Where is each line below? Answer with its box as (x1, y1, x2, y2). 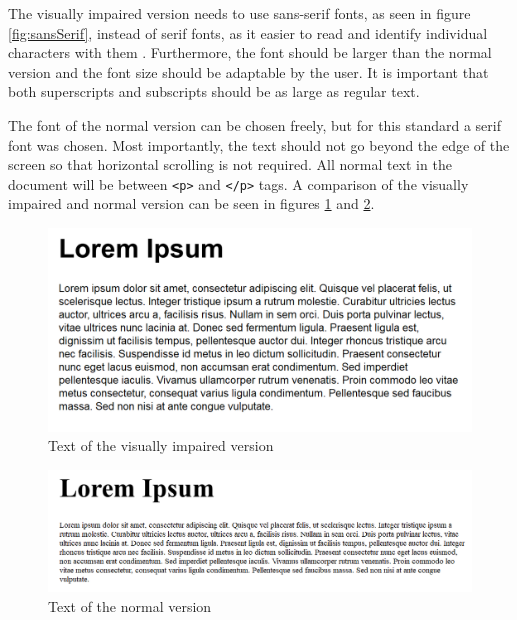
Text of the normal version (48, 595, 212, 616)
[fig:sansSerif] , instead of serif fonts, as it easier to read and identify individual (8, 22, 488, 43)
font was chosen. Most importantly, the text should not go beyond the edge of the (8, 134, 510, 155)
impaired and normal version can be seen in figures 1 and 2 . (8, 193, 375, 214)
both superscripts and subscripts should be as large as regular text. (8, 81, 420, 102)
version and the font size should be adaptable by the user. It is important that (8, 61, 489, 82)
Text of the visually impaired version (48, 435, 274, 456)
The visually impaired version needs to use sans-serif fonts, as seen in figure (8, 3, 471, 23)
